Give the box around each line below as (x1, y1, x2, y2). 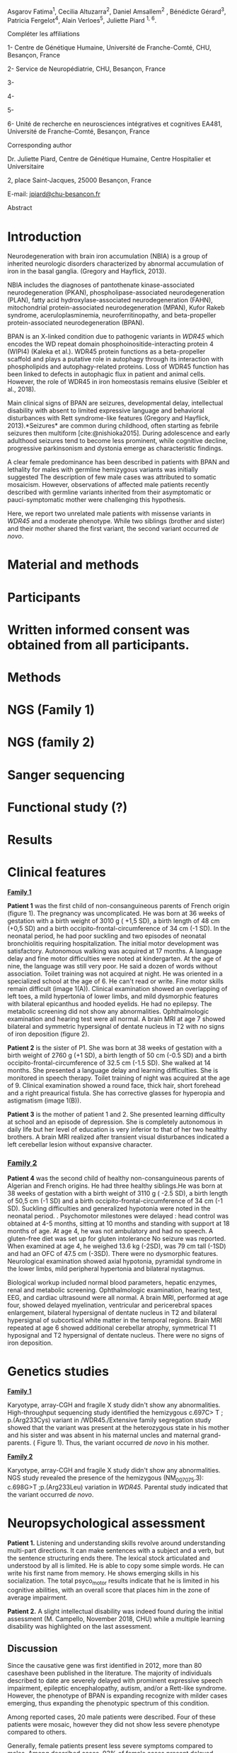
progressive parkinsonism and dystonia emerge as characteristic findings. (7, 444, 224, 453)
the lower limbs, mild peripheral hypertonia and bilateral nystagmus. (7, 1265, 205, 1273)
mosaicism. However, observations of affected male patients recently (7, 481, 209, 489)
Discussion (7, 1643, 58, 1655)
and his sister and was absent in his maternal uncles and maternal (7, 1431, 200, 1440)
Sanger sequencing (7, 767, 125, 783)
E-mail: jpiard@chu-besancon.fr (7, 190, 100, 198)
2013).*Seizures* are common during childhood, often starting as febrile (7, 422, 219, 430)
